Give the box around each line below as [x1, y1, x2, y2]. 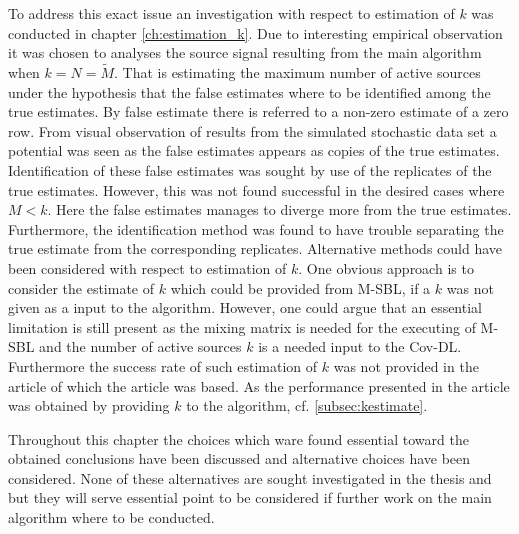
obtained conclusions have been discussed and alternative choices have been [8, 448, 471, 469]
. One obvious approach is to [298, 257, 474, 278]
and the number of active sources [39, 336, 242, 357]
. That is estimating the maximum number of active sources [114, 62, 481, 82]
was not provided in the [333, 355, 479, 376]
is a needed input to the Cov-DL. [258, 336, 462, 357]
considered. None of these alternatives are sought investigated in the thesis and [8, 467, 492, 488]
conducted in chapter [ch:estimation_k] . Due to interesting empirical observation [8, 22, 503, 43]
